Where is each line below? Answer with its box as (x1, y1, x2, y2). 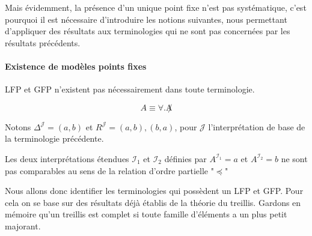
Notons (5, 120, 31, 133)
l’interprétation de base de (208, 120, 305, 133)
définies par (164, 152, 207, 165)
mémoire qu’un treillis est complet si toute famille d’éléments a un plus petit (5, 208, 287, 220)
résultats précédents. (5, 36, 81, 49)
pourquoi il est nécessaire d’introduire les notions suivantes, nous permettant (5, 13, 287, 25)
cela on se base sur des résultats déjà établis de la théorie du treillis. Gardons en (5, 196, 301, 208)
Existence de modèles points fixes (5, 59, 147, 72)
